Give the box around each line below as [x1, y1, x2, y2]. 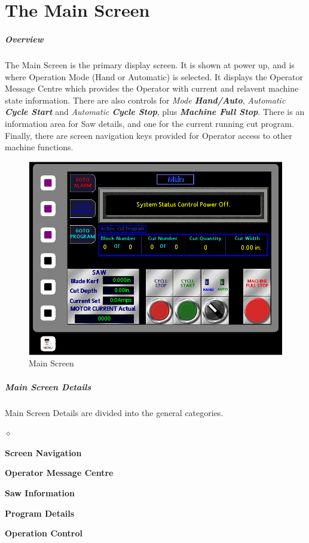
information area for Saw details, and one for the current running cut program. [5, 117, 294, 129]
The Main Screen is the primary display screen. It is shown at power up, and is [5, 58, 295, 71]
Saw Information [5, 487, 75, 499]
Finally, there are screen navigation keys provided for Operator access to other [5, 129, 292, 141]
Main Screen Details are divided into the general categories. [5, 406, 224, 418]
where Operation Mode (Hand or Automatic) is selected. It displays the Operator [5, 70, 304, 83]
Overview [5, 32, 44, 45]
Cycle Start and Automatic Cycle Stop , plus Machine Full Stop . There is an [5, 105, 305, 118]
